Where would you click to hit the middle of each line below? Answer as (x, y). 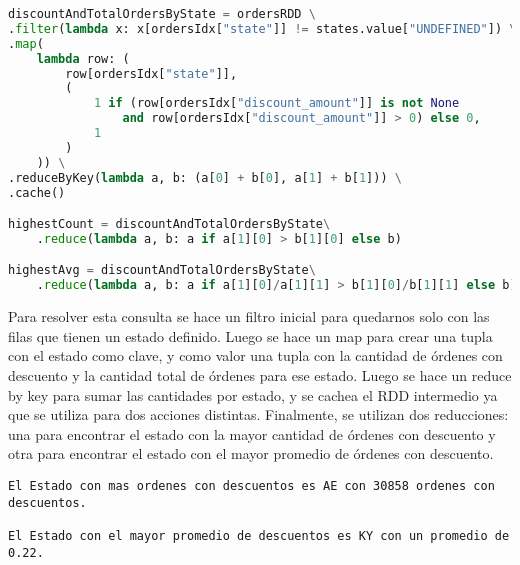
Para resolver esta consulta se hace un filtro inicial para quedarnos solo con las (249, 316)
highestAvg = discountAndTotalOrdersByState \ (162, 270)
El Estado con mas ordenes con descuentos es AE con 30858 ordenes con (251, 485)
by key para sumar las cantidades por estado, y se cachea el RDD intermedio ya (253, 394)
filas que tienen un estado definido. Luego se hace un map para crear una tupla (250, 335)
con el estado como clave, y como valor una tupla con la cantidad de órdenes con (255, 355)
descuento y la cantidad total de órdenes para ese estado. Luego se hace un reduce (260, 374)
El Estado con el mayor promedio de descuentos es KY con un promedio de (259, 535)
